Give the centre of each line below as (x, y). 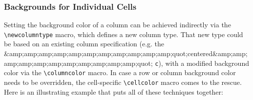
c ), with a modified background (202, 63)
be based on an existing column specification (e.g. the (84, 44)
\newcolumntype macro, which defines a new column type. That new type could (124, 34)
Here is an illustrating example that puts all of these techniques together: (114, 91)
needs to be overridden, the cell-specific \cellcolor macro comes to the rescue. (123, 82)
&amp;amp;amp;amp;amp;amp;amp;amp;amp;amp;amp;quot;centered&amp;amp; (126, 53)
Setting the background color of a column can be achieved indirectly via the (117, 25)
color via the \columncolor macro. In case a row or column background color (120, 72)
